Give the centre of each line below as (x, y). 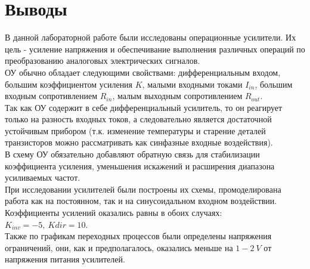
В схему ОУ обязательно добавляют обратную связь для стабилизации (132, 154)
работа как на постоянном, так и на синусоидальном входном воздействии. (141, 201)
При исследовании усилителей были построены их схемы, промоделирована (143, 189)
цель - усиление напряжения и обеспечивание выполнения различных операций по (155, 49)
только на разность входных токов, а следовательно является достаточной (138, 119)
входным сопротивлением (51, 96)
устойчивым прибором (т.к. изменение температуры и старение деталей (135, 130)
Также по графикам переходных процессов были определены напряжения (138, 236)
